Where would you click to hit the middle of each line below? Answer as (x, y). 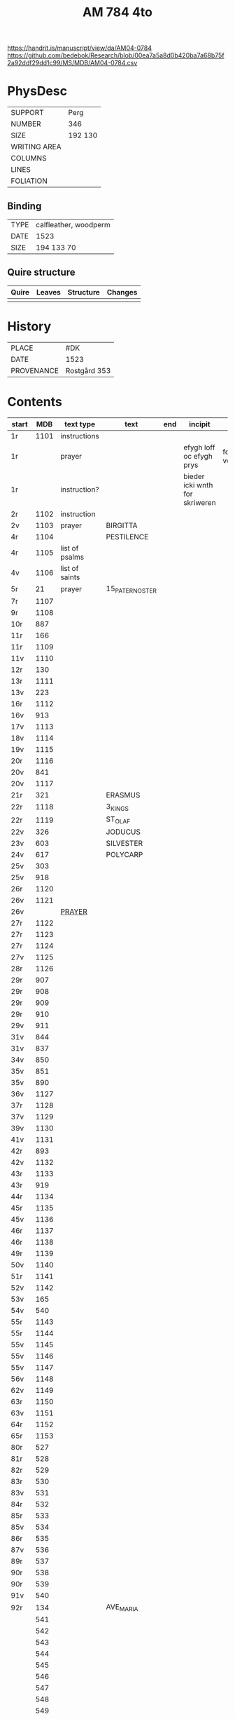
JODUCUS (123, 832)
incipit (200, 424)
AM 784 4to (117, 12)
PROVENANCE (35, 370)
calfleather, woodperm (73, 224)
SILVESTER (124, 844)
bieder (194, 476)
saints (70, 577)
